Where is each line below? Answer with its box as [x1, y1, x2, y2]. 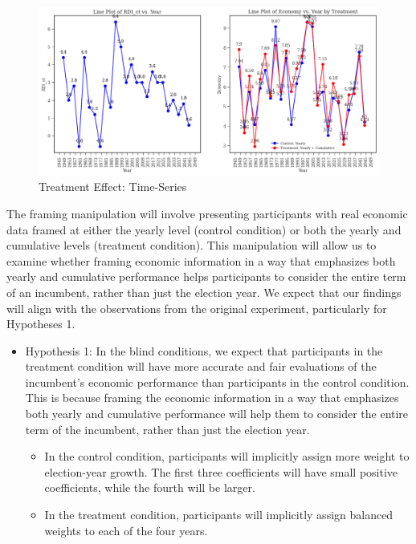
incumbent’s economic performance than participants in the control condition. [25, 373, 410, 390]
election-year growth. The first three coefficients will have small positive [44, 463, 398, 480]
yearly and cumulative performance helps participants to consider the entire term [6, 268, 406, 285]
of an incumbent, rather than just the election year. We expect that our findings [6, 283, 402, 300]
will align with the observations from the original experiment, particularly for [6, 299, 387, 316]
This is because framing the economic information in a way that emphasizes [25, 389, 399, 406]
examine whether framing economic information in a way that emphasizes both [6, 252, 396, 269]
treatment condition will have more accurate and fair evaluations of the [25, 358, 377, 375]
